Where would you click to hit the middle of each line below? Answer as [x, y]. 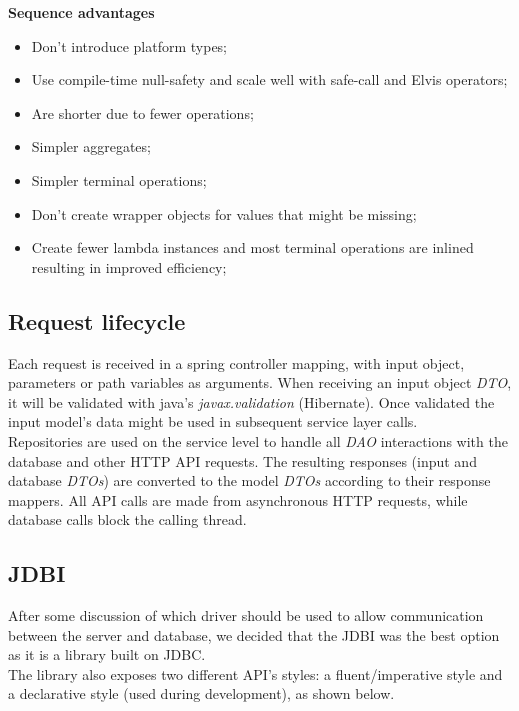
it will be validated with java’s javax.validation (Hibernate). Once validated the [251, 401]
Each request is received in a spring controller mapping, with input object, [236, 362]
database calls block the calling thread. [127, 519]
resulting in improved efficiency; [129, 266]
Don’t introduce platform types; [129, 45]
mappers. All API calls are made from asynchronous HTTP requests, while [238, 499]
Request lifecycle [97, 320]
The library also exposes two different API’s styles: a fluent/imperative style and [255, 673]
